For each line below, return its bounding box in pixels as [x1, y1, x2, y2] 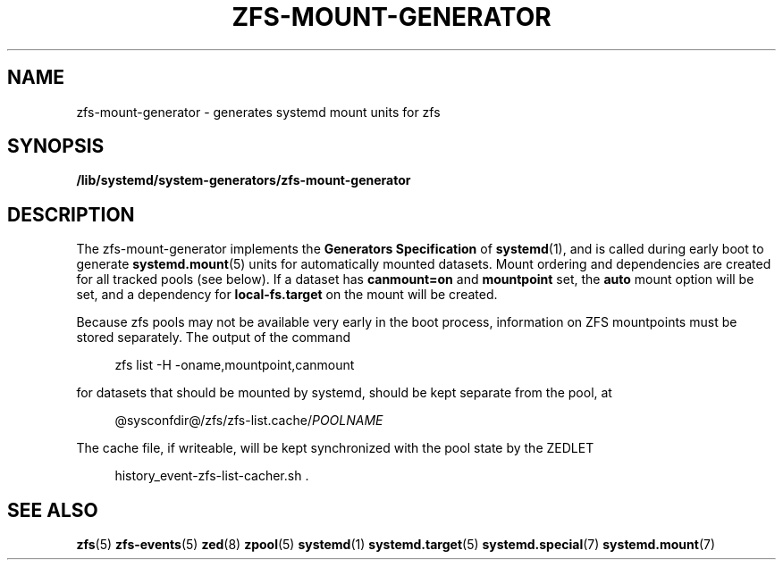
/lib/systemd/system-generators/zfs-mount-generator [76, 172, 411, 188]
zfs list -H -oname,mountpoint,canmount [114, 357, 355, 373]
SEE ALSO [7, 498, 98, 521]
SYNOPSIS [7, 135, 105, 158]
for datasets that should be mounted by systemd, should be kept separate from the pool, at [76, 385, 612, 401]
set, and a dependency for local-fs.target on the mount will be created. [76, 287, 498, 303]
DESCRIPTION [7, 203, 135, 226]
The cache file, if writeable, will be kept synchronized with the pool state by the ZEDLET [76, 440, 594, 456]
